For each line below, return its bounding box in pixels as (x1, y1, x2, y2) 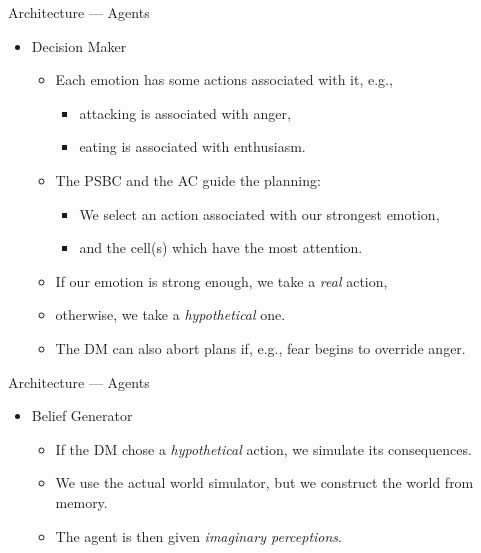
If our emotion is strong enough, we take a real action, (55, 270, 388, 291)
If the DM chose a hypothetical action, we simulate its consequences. (55, 438, 472, 459)
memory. (55, 491, 108, 512)
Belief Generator (31, 405, 133, 426)
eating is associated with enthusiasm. (79, 136, 306, 157)
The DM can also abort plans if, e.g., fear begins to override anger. (55, 337, 466, 358)
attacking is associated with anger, (79, 102, 291, 123)
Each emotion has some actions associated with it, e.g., (55, 69, 393, 90)
